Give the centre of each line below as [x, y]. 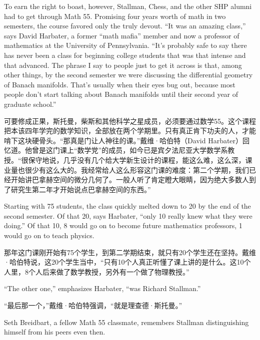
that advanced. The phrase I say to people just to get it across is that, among [123, 65]
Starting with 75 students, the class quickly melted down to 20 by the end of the [127, 206]
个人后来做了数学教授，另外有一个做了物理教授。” [109, 271]
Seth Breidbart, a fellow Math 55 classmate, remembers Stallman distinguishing [126, 322]
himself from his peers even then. [55, 332]
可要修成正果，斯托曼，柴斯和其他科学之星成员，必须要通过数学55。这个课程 [130, 121]
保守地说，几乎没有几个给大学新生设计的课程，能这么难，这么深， [137, 160]
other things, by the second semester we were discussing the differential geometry [128, 75]
